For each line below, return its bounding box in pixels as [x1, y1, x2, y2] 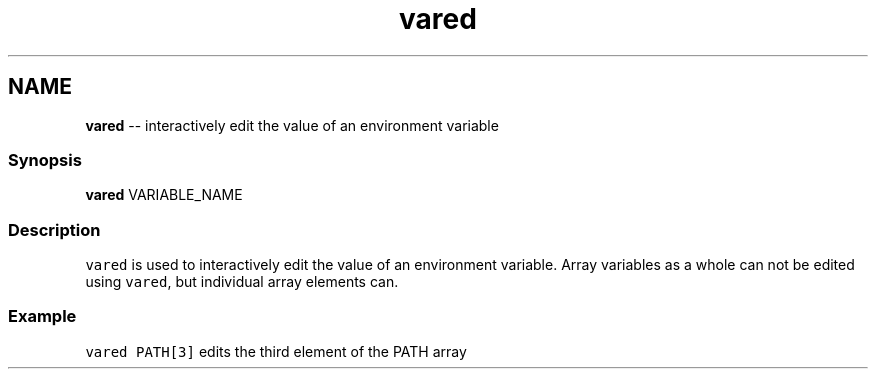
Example [8, 306, 77, 327]
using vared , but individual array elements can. [85, 273, 399, 291]
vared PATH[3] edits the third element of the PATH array [85, 342, 467, 360]
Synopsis [8, 149, 82, 170]
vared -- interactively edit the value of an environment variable [85, 116, 499, 134]
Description [8, 219, 101, 240]
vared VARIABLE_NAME [85, 186, 243, 204]
